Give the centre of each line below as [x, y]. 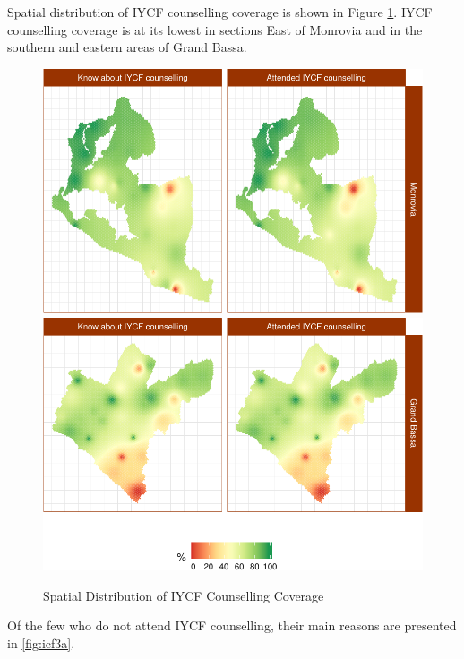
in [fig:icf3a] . [41, 642]
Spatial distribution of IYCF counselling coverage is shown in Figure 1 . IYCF [220, 12]
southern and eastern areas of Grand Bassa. [127, 47]
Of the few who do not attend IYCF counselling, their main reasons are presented [232, 625]
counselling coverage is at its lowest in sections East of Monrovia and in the [215, 29]
